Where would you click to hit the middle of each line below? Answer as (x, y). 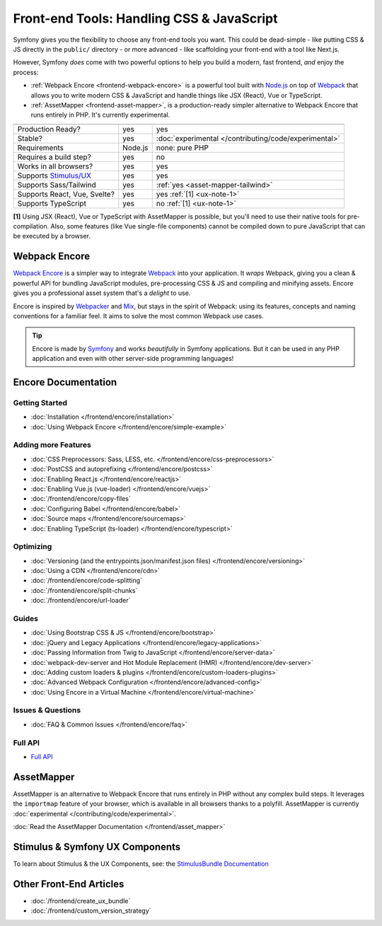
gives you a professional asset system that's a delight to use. (102, 293)
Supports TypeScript (52, 203)
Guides (26, 618)
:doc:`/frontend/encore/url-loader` (81, 601)
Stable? (30, 138)
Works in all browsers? (55, 166)
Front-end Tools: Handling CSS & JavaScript (145, 18)
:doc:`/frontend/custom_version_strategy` (91, 911)
